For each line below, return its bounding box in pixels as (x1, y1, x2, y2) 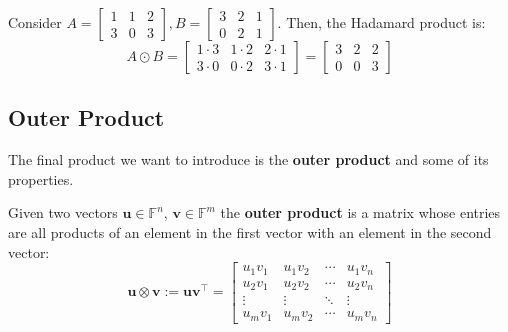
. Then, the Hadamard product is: (277, 12, 486, 32)
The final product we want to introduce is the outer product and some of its (8, 149, 489, 170)
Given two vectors (8, 202, 118, 223)
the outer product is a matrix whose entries (220, 202, 501, 223)
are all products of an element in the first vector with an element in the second (8, 221, 492, 242)
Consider (8, 12, 62, 32)
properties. (8, 168, 74, 189)
